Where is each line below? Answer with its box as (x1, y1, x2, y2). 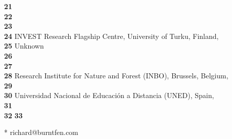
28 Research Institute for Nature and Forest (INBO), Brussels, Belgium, (4, 70, 228, 81)
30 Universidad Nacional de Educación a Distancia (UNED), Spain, (4, 90, 214, 101)
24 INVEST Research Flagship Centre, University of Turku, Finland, (4, 30, 219, 41)
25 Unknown (4, 40, 44, 51)
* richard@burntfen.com (4, 127, 78, 137)
